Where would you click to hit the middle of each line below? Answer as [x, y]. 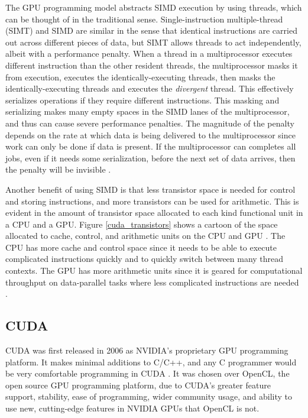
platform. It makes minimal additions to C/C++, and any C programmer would [151, 362]
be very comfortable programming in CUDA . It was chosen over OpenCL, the [147, 373]
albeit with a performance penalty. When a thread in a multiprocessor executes [149, 54]
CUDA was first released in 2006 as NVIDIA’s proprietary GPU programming [147, 350]
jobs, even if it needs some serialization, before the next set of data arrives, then [150, 158]
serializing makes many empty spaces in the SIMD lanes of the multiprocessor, [147, 111]
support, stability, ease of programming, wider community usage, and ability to [149, 396]
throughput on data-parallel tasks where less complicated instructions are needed [152, 282]
